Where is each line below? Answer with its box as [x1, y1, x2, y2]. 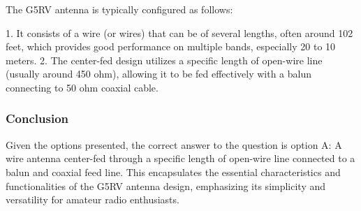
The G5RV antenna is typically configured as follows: [6, 2, 233, 16]
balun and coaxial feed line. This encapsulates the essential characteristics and [6, 164, 341, 179]
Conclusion [6, 110, 68, 127]
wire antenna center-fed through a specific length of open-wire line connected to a [6, 151, 355, 166]
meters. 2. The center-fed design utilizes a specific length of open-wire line [6, 52, 323, 67]
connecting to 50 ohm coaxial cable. [6, 80, 159, 94]
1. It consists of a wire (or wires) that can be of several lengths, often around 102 [6, 25, 353, 40]
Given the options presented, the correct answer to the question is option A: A [6, 137, 342, 152]
